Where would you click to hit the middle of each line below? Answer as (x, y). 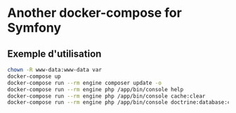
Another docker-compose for (95, 13)
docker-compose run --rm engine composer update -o (84, 83)
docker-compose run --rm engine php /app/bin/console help (96, 89)
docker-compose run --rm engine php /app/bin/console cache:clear (106, 96)
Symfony (34, 28)
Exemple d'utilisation (54, 54)
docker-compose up (34, 76)
